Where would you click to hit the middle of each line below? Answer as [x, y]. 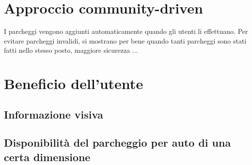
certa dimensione [47, 157]
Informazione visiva [54, 114]
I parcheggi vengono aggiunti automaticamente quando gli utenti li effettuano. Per [126, 31]
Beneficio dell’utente [74, 83]
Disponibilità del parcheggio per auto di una [118, 142]
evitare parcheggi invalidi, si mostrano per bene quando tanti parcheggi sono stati [125, 40]
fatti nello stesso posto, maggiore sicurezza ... [71, 50]
